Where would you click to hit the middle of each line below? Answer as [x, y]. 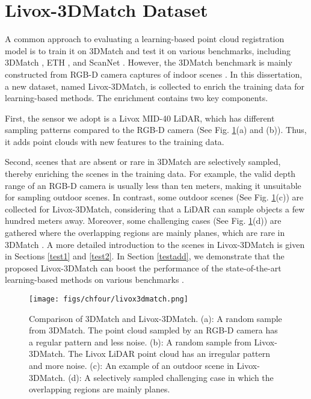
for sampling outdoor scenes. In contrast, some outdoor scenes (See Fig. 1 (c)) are [154, 197]
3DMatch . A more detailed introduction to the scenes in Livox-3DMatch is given [155, 244]
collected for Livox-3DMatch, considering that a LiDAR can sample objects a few [155, 209]
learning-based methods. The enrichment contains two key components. [137, 98]
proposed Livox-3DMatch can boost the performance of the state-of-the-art [143, 268]
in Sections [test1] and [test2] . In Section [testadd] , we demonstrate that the [145, 256]
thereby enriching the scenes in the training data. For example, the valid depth [150, 174]
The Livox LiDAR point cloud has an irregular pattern [169, 354]
